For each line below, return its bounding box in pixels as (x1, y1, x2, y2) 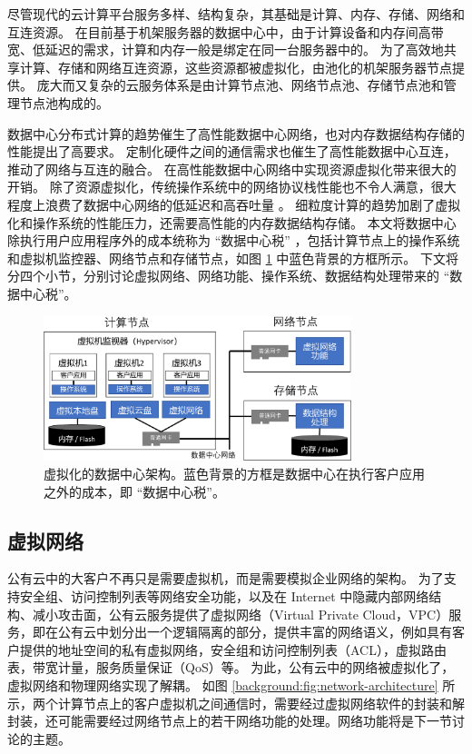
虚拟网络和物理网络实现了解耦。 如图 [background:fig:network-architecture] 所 (7, 676, 456, 695)
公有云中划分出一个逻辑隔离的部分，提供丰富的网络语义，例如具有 (57, 622, 452, 641)
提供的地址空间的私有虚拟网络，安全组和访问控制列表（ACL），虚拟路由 (19, 640, 447, 659)
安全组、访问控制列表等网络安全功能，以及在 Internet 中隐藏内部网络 (19, 587, 429, 606)
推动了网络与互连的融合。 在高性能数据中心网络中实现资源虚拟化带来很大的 (7, 159, 457, 178)
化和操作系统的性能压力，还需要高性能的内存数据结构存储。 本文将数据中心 (7, 213, 457, 232)
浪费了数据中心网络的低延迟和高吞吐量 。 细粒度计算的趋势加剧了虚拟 (44, 194, 461, 213)
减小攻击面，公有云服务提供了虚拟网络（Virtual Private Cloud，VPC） (32, 604, 449, 623)
